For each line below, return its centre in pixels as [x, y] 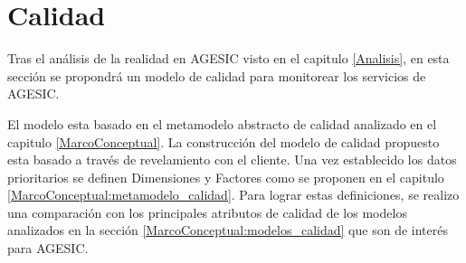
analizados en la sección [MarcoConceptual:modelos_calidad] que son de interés [228, 230]
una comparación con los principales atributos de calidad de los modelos [207, 212]
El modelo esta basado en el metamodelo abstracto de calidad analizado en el [222, 123]
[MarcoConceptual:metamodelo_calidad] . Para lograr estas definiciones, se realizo [233, 195]
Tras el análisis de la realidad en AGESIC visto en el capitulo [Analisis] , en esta [228, 58]
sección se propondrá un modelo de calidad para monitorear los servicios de [217, 75]
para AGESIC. [48, 248]
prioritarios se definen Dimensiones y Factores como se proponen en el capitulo [226, 177]
